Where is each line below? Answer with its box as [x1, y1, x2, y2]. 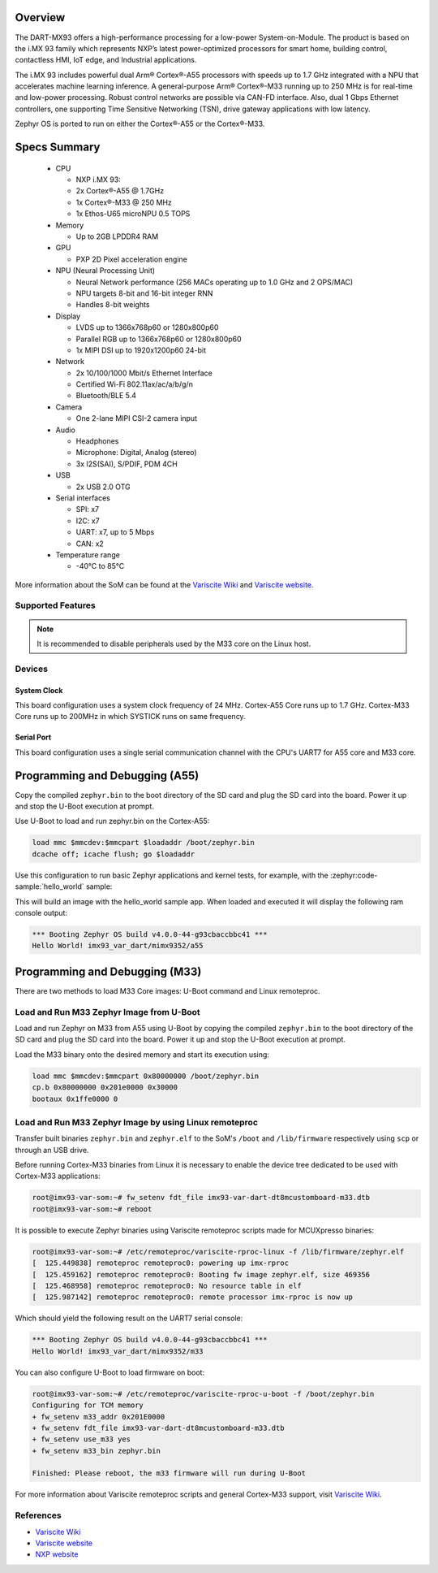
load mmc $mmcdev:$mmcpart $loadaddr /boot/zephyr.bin [32, 838, 255, 847]
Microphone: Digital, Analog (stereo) [75, 448, 198, 457]
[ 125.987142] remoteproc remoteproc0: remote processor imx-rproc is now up [32, 1293, 353, 1302]
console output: [15, 908, 68, 918]
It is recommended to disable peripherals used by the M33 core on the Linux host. [36, 639, 311, 649]
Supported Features [15, 600, 97, 611]
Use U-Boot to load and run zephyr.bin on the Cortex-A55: [15, 817, 210, 826]
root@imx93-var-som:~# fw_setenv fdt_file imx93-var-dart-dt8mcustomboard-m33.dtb [32, 1193, 371, 1202]
